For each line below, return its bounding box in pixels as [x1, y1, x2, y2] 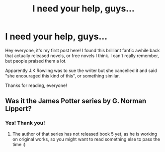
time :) [12, 141, 26, 147]
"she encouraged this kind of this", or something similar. [5, 73, 120, 78]
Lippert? [5, 105, 32, 113]
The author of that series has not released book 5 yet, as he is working [12, 131, 158, 137]
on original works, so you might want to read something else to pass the [12, 136, 161, 142]
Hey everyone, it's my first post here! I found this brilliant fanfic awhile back [5, 47, 160, 53]
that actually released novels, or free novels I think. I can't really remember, [5, 53, 159, 59]
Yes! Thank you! [5, 120, 45, 127]
